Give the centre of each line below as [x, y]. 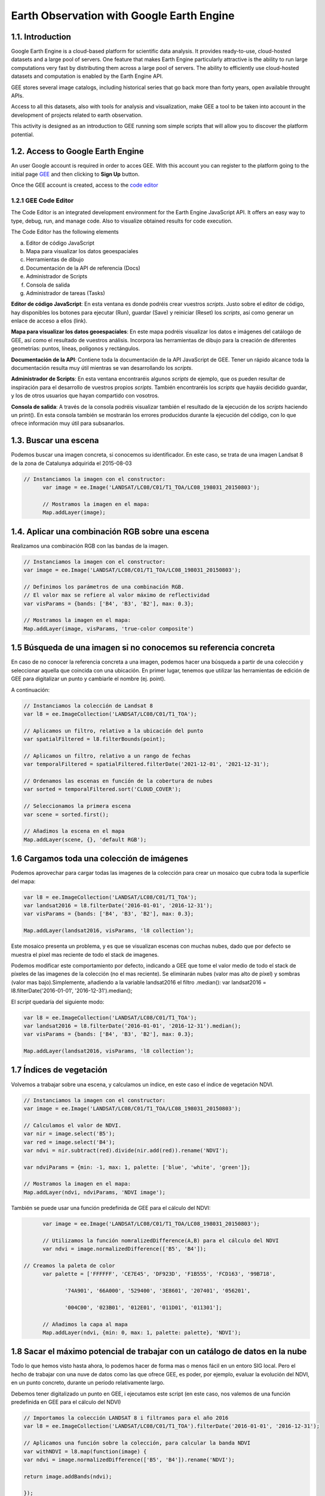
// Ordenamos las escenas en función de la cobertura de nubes [118, 781]
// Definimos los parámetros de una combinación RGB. [104, 587]
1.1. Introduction [41, 37]
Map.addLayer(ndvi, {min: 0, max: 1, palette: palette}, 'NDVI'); [142, 1332]
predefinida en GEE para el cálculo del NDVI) [66, 1402]
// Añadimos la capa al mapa [85, 1324]
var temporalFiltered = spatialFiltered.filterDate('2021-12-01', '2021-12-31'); [147, 764]
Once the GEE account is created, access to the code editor [85, 185]
